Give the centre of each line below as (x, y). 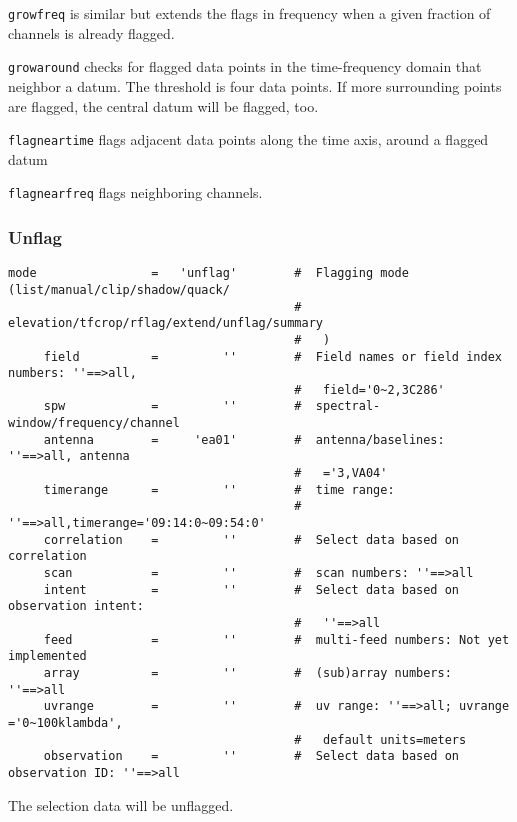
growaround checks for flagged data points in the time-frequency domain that (245, 66)
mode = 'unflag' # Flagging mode (208, 273)
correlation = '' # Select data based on (251, 539)
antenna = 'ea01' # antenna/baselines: (244, 439)
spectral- (348, 406)
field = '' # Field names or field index (272, 356)
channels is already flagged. (91, 32)
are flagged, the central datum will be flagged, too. (163, 105)
